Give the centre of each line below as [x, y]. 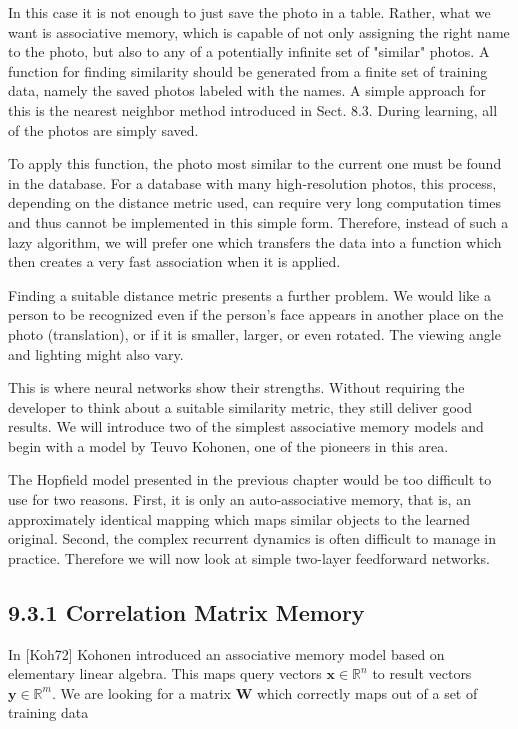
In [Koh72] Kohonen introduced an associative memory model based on [226, 653]
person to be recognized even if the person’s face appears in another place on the [256, 314]
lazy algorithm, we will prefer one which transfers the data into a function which [255, 241]
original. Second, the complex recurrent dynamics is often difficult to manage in [252, 538]
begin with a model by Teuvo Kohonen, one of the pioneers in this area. [228, 445]
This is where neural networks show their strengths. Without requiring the [236, 387]
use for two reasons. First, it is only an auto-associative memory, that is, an [239, 499]
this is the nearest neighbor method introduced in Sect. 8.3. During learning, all [253, 109]
